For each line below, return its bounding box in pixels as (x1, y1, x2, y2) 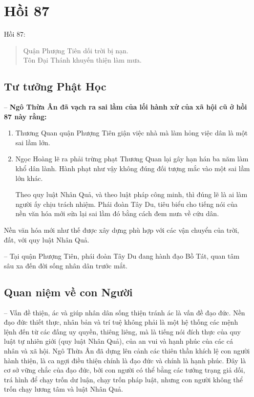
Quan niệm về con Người (4, 284, 133, 299)
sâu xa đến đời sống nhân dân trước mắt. (4, 260, 127, 270)
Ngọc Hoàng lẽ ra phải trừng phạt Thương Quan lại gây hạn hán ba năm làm (15, 154, 249, 164)
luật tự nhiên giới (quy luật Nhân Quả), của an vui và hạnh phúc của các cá (4, 336, 233, 346)
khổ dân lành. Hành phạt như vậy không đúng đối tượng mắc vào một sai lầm (15, 163, 250, 174)
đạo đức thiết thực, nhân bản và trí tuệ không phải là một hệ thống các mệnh (4, 317, 238, 327)
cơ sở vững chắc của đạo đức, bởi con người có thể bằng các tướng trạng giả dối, (4, 365, 245, 375)
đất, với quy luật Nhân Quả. (4, 234, 89, 244)
